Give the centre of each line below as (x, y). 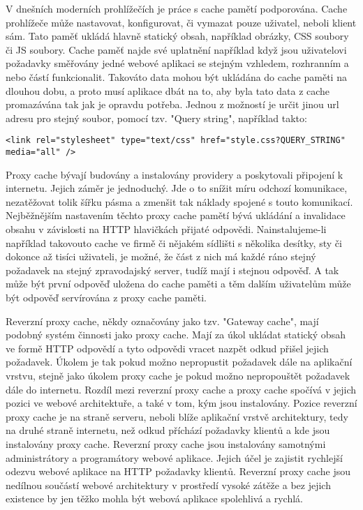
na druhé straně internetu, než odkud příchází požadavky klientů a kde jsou (168, 430)
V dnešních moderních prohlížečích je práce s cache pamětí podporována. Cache (177, 8)
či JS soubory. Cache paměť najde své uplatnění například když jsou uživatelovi (176, 49)
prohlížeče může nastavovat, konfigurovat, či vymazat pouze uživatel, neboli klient (181, 22)
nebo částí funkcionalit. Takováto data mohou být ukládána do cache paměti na (176, 76)
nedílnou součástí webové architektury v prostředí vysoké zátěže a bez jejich (168, 485)
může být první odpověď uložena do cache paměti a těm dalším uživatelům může (178, 284)
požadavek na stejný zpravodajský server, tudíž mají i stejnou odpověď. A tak (172, 270)
